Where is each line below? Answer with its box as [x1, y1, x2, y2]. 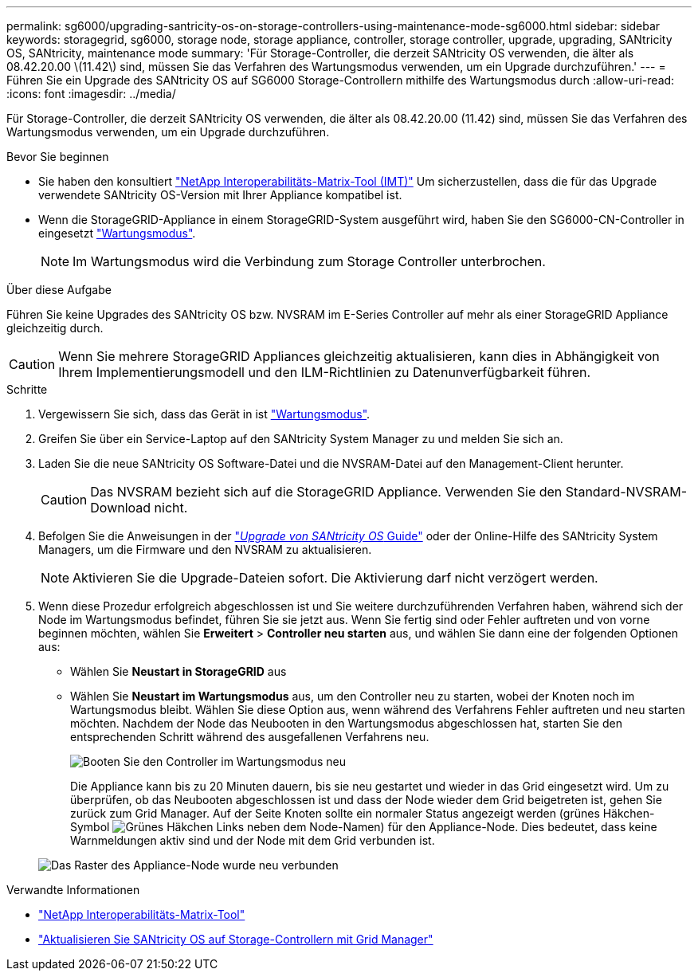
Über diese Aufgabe [6, 283, 112, 296]
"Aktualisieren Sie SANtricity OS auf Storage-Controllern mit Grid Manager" [38, 932, 433, 946]
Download [90, 500, 151, 516]
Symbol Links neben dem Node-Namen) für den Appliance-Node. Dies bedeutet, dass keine [70, 820, 657, 834]
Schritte [6, 383, 48, 396]
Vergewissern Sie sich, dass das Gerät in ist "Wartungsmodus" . [38, 407, 371, 421]
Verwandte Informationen [6, 883, 140, 897]
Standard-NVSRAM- [565, 484, 688, 500]
